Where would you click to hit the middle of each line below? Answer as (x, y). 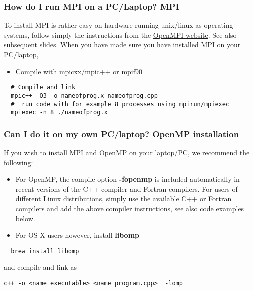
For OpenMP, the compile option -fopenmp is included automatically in (127, 179)
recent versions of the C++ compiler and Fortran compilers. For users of (126, 189)
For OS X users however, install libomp (78, 235)
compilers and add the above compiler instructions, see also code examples (130, 208)
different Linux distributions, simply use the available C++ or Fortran (124, 199)
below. (25, 218)
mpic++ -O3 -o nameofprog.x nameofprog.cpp (84, 96)
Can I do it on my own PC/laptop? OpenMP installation (122, 134)
